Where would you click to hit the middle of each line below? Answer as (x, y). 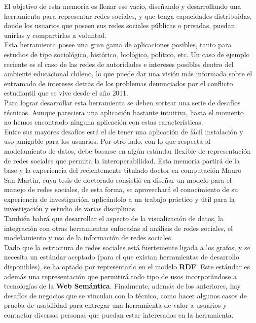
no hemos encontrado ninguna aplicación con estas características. (104, 122)
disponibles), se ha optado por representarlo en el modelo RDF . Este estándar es (127, 267)
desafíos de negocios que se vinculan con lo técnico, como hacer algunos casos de (126, 295)
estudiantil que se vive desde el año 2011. (66, 93)
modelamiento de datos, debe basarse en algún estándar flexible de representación (128, 150)
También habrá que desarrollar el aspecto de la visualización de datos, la (114, 218)
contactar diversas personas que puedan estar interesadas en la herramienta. (119, 315)
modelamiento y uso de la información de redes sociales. (89, 238)
